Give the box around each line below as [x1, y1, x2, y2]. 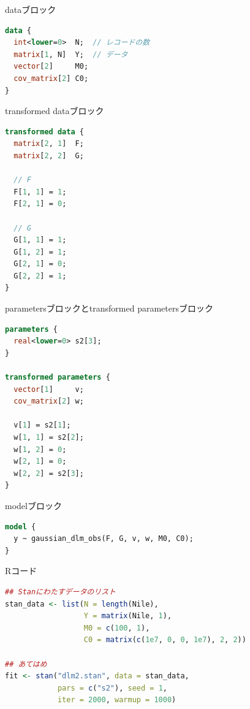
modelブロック [5, 499, 62, 512]
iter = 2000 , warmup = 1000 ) [57, 696, 176, 705]
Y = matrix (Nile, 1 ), [83, 611, 172, 621]
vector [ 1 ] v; [13, 385, 84, 394]
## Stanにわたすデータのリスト [5, 587, 116, 596]
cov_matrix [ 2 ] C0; [13, 74, 89, 83]
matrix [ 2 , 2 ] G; [13, 151, 84, 160]
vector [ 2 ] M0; [13, 62, 89, 71]
